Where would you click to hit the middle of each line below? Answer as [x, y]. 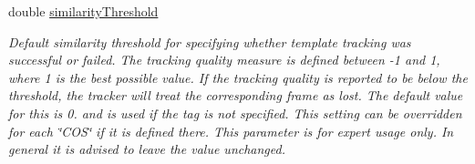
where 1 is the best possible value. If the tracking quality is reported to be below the [238, 77]
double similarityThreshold [83, 11]
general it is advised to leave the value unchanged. [147, 149]
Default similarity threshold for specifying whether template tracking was [210, 41]
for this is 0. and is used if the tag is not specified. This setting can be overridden [235, 113]
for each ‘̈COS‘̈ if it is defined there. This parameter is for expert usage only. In [231, 131]
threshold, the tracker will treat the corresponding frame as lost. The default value [236, 95]
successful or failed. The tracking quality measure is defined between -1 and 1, [224, 60]
